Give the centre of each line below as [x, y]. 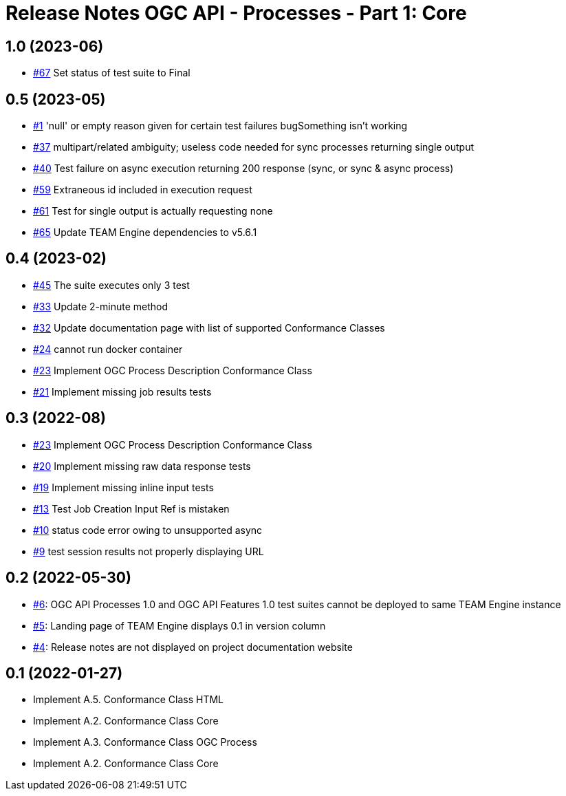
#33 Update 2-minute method [101, 306]
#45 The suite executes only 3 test [111, 285]
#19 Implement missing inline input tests [123, 487]
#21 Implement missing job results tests [122, 391]
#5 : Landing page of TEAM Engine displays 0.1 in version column [179, 625]
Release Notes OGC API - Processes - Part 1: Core [236, 13]
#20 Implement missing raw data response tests [142, 466]
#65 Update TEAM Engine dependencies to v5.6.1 [145, 233]
